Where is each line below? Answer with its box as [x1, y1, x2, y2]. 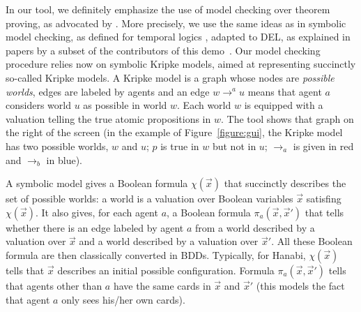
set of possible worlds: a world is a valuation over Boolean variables [6, 191, 293, 206]
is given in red [293, 138, 354, 153]
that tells [305, 205, 344, 219]
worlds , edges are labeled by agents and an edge [6, 84, 210, 98]
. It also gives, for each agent [36, 205, 158, 219]
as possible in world [83, 98, 167, 112]
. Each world [177, 98, 231, 112]
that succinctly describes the [224, 176, 346, 191]
